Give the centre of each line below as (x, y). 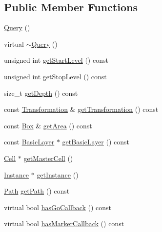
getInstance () (58, 174)
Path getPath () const (37, 191)
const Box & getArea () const (48, 125)
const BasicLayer (29, 142)
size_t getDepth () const (41, 93)
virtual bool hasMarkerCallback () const (64, 223)
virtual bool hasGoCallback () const (58, 207)
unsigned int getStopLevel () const (55, 76)
